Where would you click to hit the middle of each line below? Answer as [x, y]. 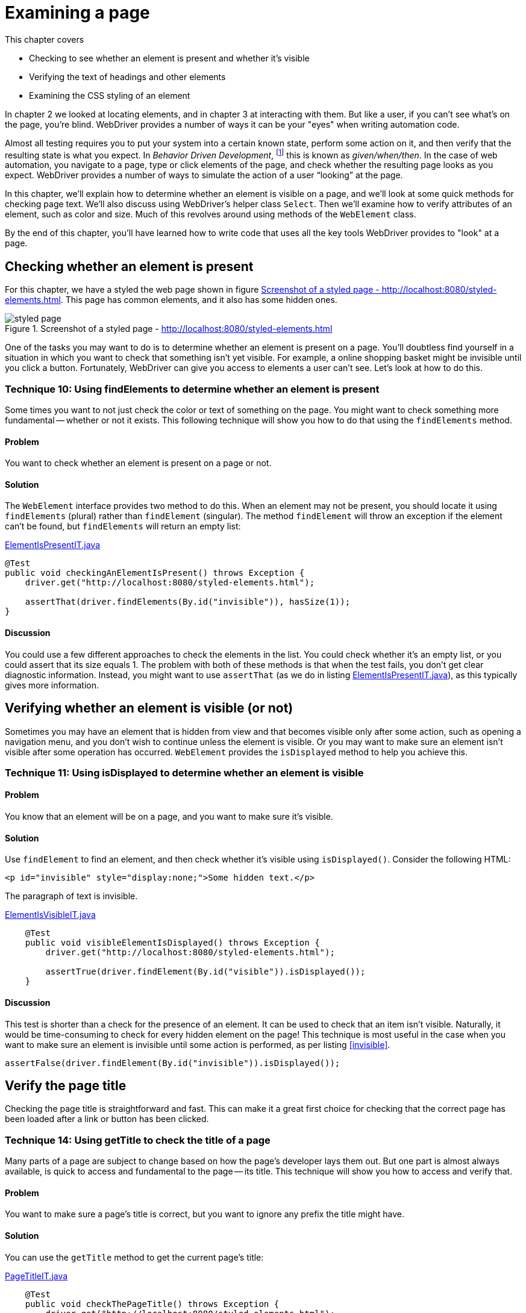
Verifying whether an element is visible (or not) [149, 708]
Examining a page [77, 13]
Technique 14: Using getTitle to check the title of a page [138, 1140]
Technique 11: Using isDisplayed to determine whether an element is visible [184, 772]
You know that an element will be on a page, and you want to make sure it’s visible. [169, 817]
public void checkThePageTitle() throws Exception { [152, 1304]
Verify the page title [66, 1085]
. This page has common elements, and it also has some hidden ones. [199, 300]
